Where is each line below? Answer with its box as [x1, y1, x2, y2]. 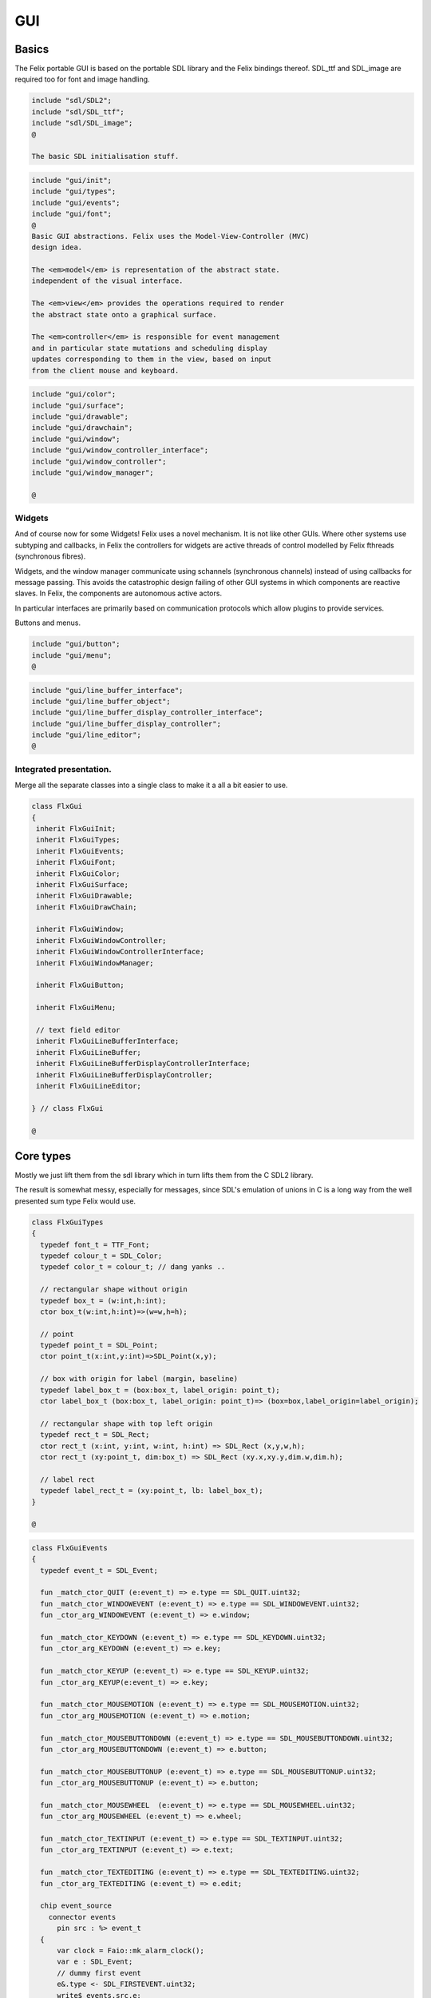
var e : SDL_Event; [57, 1957, 133, 1966]
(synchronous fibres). [14, 551, 86, 561]
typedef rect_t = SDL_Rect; [40, 1431, 150, 1439]
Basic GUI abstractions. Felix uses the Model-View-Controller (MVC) [31, 232, 310, 241]
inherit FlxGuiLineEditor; [36, 1081, 141, 1090]
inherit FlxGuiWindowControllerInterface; [36, 947, 205, 957]
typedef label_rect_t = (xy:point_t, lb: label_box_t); [40, 1487, 263, 1495]
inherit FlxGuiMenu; [36, 1003, 117, 1013]
